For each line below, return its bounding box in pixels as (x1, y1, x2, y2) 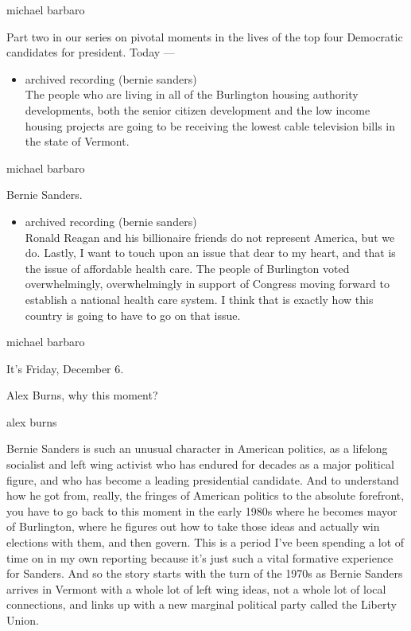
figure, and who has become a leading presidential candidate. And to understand (6, 471, 399, 488)
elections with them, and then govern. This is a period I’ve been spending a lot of (6, 534, 405, 551)
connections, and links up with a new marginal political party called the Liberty (6, 596, 397, 613)
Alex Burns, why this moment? (6, 387, 158, 403)
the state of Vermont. (25, 133, 130, 150)
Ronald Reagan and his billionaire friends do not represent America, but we (25, 228, 395, 245)
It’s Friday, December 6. (6, 360, 124, 376)
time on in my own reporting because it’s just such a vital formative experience (6, 549, 394, 566)
